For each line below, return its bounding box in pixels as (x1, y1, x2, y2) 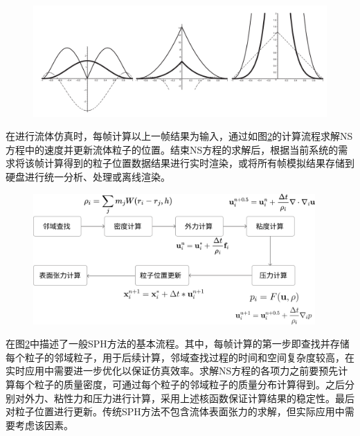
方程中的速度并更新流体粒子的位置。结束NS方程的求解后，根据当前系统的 (6, 142, 339, 156)
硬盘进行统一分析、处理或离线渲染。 (6, 170, 170, 184)
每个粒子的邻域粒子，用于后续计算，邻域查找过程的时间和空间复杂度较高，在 (6, 349, 354, 364)
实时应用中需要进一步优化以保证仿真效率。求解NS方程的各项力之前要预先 (6, 363, 339, 378)
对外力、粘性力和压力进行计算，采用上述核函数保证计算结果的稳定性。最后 (15, 390, 354, 405)
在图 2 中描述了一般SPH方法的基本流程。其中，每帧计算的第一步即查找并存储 (6, 336, 350, 351)
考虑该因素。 (15, 417, 73, 432)
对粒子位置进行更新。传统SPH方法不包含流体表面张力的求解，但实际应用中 (6, 404, 345, 419)
